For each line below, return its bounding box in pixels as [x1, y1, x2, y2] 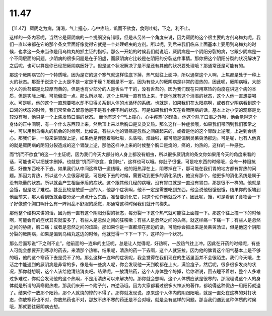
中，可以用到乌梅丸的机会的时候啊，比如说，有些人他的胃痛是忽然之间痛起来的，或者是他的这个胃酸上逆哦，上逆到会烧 [9, 128, 256, 134]
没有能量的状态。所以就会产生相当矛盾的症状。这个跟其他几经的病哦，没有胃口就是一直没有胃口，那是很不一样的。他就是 [9, 179, 261, 186]
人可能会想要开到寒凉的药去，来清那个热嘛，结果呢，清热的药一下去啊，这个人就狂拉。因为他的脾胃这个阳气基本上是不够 [9, 247, 261, 254]
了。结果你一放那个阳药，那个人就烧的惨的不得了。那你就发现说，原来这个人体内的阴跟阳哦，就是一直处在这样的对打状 [9, 289, 256, 295]
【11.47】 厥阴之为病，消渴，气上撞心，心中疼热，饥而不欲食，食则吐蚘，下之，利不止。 [9, 25, 193, 31]
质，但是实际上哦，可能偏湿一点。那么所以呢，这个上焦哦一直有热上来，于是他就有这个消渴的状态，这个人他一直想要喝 [9, 93, 256, 99]
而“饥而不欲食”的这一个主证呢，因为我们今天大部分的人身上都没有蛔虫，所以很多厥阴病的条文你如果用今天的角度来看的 [9, 151, 256, 157]
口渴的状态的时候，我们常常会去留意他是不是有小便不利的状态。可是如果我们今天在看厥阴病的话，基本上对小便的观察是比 [9, 107, 261, 113]
